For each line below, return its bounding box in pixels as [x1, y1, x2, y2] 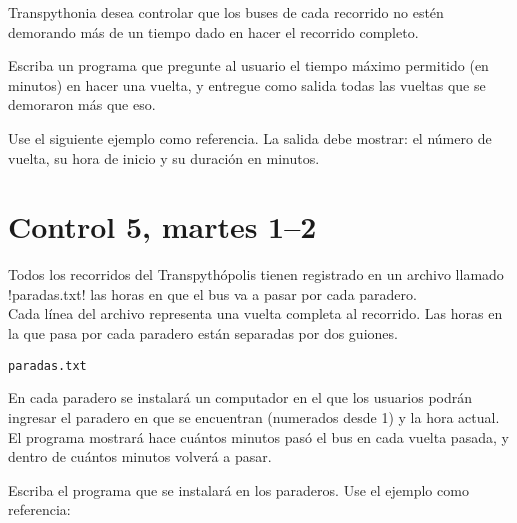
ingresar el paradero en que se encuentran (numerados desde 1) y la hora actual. [8, 406, 500, 427]
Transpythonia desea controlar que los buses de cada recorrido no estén [8, 2, 444, 22]
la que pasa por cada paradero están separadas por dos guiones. [8, 323, 398, 344]
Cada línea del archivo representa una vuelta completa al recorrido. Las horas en [8, 303, 503, 324]
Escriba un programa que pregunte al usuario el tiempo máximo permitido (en [8, 55, 489, 76]
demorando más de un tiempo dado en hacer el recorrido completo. [8, 21, 419, 42]
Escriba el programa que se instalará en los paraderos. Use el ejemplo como [8, 479, 469, 500]
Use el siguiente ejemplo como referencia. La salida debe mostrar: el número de [8, 127, 492, 148]
